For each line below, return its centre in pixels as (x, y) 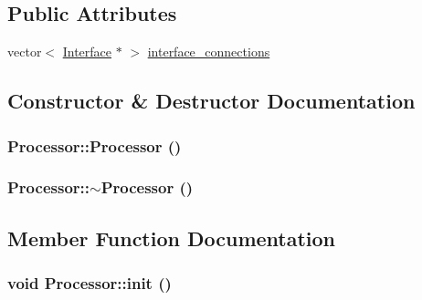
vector (25, 52)
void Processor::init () (90, 282)
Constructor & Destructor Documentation (211, 101)
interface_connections (209, 52)
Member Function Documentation (172, 238)
